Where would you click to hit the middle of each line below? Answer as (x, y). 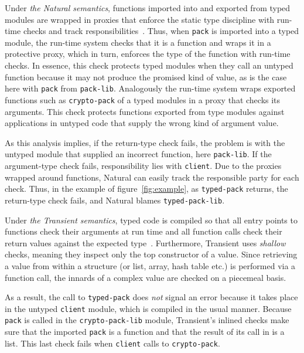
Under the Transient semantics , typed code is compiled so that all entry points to (151, 220)
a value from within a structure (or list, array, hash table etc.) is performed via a (150, 265)
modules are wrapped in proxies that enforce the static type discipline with (140, 19)
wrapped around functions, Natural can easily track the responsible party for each (152, 177)
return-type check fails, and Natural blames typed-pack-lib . (115, 200)
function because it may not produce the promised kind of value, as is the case (146, 77)
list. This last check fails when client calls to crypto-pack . (112, 343)
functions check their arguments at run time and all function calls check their (144, 231)
